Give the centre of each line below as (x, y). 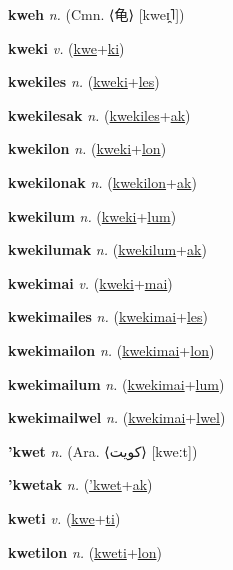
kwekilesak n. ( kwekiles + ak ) (99, 114)
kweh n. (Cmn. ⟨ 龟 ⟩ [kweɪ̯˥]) (96, 14)
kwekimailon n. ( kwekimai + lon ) (111, 349)
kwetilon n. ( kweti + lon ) (85, 551)
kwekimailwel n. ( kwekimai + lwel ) (117, 417)
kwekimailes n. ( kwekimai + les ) (108, 316)
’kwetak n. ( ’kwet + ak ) (80, 484)
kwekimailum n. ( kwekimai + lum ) (116, 383)
